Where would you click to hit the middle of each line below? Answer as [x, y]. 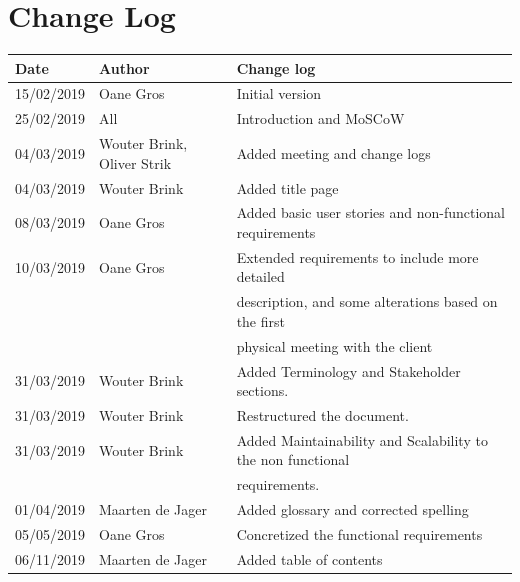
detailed [260, 276]
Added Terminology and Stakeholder [348, 370]
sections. [262, 390]
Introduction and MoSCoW [320, 118]
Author [124, 67]
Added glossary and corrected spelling [352, 509]
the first [260, 320]
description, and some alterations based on [367, 301]
